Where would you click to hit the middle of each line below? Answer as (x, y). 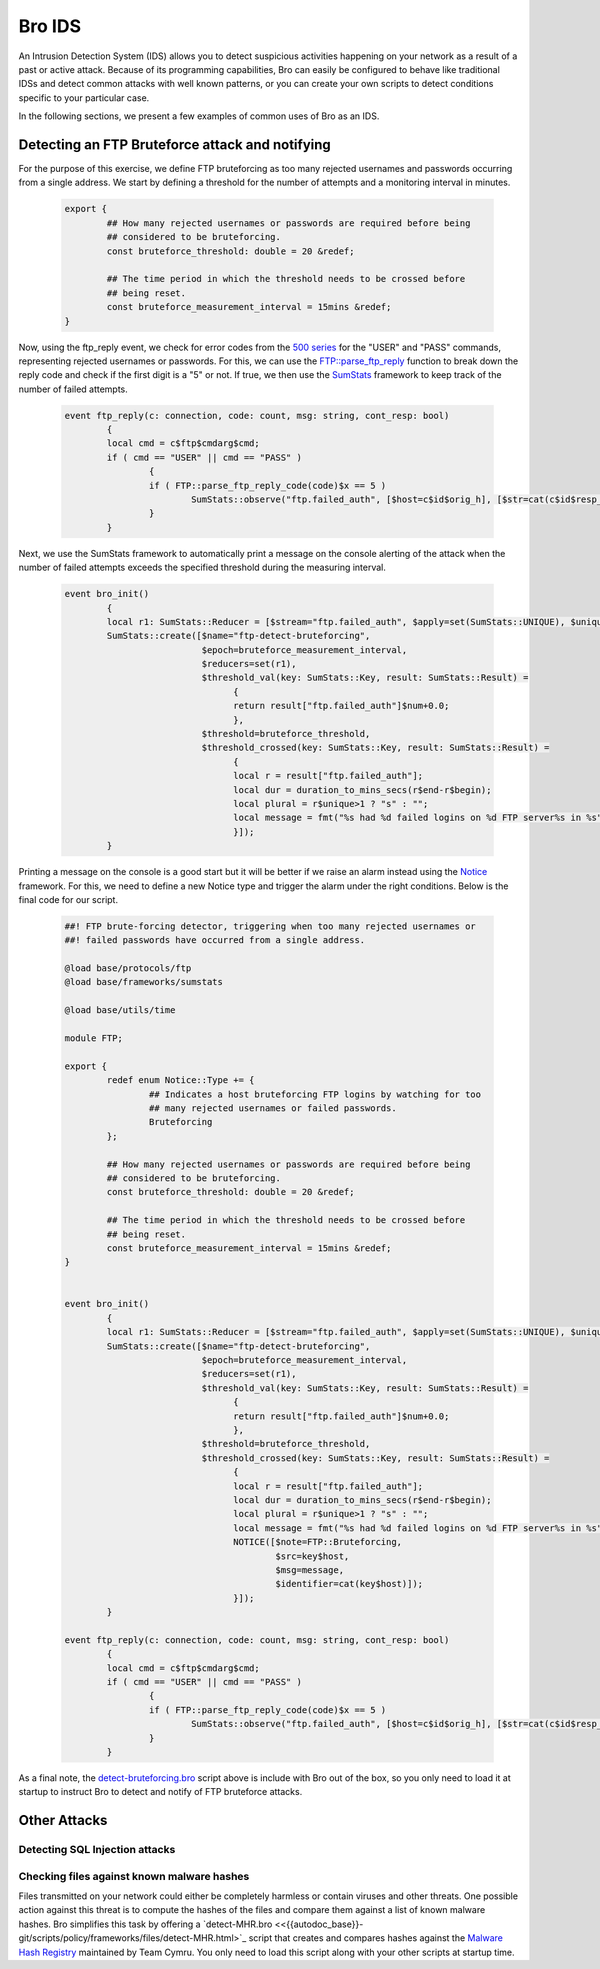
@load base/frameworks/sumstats (144, 982)
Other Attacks (63, 1820)
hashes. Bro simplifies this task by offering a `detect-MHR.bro (145, 1924)
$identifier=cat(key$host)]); (349, 1584)
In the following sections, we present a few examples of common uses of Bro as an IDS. (199, 116)
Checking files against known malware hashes (134, 1876)
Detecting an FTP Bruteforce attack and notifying (175, 144)
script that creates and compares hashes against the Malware (376, 1938)
